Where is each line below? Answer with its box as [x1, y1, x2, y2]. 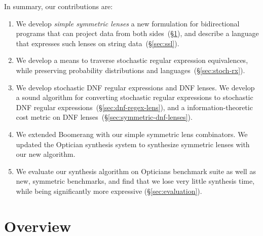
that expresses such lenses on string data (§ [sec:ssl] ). [16, 38, 179, 48]
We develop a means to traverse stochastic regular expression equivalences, [16, 55, 248, 65]
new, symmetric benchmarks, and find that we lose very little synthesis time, [16, 176, 255, 186]
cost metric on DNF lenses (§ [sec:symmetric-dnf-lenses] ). [16, 112, 193, 122]
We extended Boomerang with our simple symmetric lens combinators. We [16, 128, 248, 139]
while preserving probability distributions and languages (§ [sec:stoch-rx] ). [16, 64, 245, 75]
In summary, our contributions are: [4, 1, 113, 11]
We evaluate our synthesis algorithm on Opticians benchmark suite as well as [16, 165, 256, 176]
